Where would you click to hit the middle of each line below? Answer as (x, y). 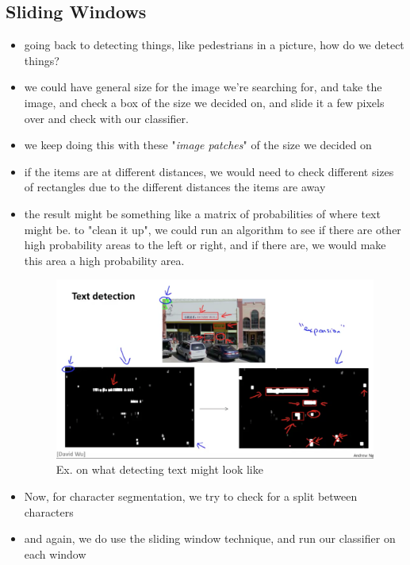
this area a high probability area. (104, 260)
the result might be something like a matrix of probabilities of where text (202, 213)
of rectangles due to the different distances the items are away (175, 187)
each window (55, 553)
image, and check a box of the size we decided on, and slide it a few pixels (204, 102)
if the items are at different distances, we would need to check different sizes (209, 171)
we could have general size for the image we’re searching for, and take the (203, 87)
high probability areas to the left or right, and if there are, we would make (205, 245)
